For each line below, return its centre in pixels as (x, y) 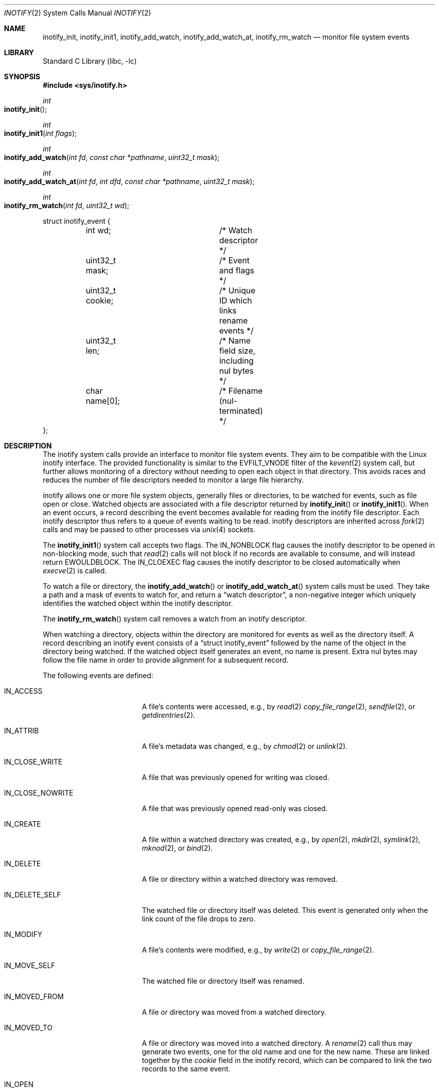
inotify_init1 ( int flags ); (41, 133)
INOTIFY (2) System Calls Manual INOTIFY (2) (78, 13)
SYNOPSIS (22, 76)
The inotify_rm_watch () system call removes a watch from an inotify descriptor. (175, 619)
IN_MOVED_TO (28, 1028)
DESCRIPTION (28, 446)
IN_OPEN (19, 1084)
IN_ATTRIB (22, 731)
